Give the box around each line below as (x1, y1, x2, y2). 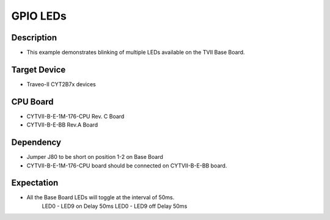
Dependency (11, 137, 61, 148)
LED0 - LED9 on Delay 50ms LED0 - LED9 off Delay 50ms (42, 202, 188, 210)
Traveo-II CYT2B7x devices (26, 80, 96, 88)
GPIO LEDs (11, 9, 67, 23)
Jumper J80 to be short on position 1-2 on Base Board (26, 153, 163, 161)
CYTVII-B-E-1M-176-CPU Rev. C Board (26, 112, 125, 120)
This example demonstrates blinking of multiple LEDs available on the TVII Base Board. (26, 49, 245, 56)
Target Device (11, 64, 66, 75)
